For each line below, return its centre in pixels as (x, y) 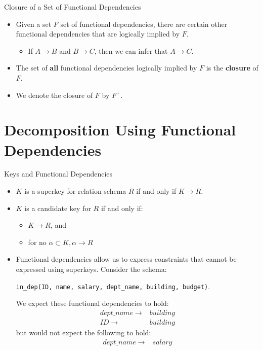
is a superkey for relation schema (75, 191)
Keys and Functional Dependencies (58, 174)
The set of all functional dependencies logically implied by (106, 68)
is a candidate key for (58, 208)
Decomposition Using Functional (120, 130)
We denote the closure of (54, 95)
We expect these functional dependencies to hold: (92, 303)
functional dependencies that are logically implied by (98, 34)
